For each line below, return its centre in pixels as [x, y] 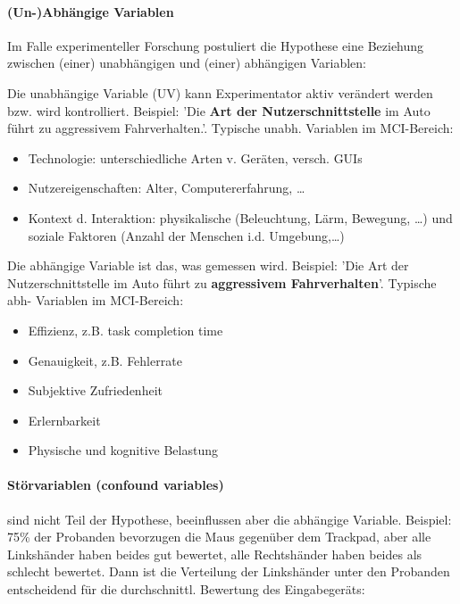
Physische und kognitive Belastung [123, 450]
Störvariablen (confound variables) [116, 485]
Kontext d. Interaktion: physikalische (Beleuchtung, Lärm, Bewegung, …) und [240, 217]
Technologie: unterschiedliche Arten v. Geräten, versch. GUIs [195, 157]
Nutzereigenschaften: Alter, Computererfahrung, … [167, 188]
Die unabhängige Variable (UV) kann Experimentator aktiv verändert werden [220, 92]
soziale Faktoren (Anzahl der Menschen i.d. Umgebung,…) [186, 235]
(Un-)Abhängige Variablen [91, 11]
